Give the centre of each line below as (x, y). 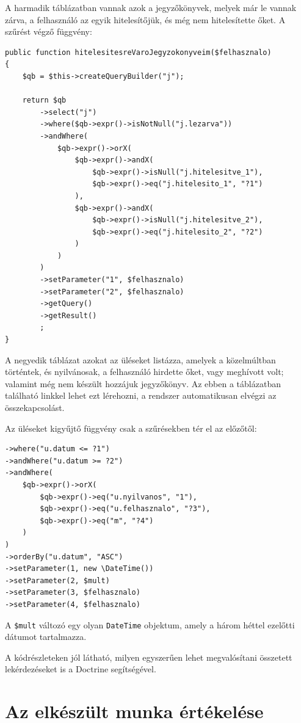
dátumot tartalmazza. (46, 637)
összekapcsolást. (35, 407)
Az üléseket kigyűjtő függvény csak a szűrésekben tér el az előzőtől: (131, 428)
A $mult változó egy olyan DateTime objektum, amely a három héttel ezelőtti (150, 624)
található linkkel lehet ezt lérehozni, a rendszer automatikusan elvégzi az (141, 395)
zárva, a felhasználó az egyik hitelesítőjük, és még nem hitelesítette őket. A (145, 19)
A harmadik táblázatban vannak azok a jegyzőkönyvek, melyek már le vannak (151, 7)
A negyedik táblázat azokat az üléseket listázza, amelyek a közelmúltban (140, 359)
